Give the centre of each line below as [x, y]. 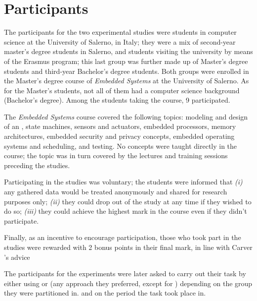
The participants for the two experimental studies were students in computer [120, 32]
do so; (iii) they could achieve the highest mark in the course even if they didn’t [126, 211]
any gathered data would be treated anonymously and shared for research [116, 192]
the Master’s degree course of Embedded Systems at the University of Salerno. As [127, 81]
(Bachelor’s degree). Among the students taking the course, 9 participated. [117, 100]
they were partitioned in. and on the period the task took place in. [105, 293]
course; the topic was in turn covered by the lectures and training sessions [116, 155]
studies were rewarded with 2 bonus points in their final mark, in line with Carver [128, 247]
